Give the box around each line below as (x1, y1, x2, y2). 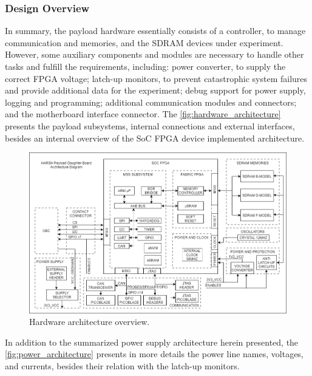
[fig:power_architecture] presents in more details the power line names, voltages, (5, 347, 304, 360)
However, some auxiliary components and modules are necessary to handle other (5, 48, 304, 61)
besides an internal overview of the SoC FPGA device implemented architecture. (5, 131, 305, 144)
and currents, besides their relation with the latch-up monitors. (5, 360, 240, 372)
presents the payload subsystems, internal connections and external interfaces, (5, 119, 295, 132)
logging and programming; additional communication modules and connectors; (5, 95, 297, 108)
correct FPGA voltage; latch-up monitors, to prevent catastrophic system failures (5, 72, 308, 84)
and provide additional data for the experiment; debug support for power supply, (5, 84, 306, 97)
